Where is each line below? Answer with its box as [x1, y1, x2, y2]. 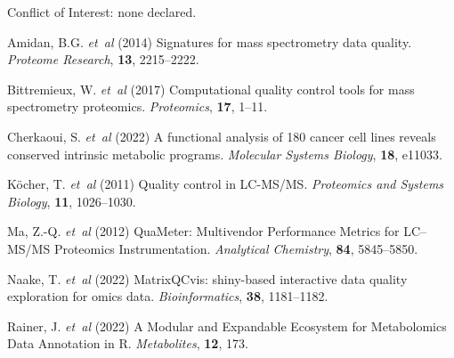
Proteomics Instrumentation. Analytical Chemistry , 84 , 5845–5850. [53, 239, 418, 257]
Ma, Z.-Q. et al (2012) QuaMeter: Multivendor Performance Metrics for [7, 222, 400, 240]
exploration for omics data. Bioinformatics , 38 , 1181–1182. [7, 287, 328, 305]
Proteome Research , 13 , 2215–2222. [7, 50, 199, 69]
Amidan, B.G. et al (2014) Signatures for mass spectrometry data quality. [7, 32, 412, 51]
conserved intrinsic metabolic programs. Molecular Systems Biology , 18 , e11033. [7, 144, 442, 163]
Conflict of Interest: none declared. [7, 3, 197, 20]
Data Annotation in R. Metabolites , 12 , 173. [7, 334, 248, 353]
